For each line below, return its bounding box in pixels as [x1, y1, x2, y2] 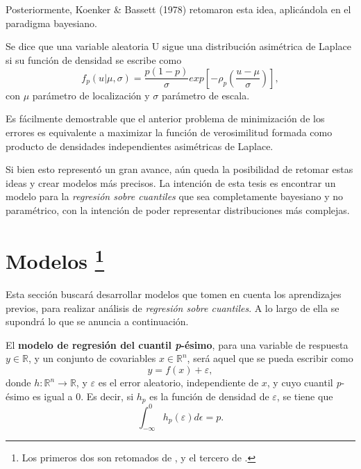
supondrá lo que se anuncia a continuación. [6, 314, 189, 329]
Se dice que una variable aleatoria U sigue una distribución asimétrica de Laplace [6, 39, 351, 54]
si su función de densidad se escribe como [6, 52, 182, 67]
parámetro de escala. [161, 88, 250, 102]
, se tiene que [276, 388, 333, 403]
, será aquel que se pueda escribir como [187, 351, 353, 365]
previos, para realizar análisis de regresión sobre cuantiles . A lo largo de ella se [6, 300, 339, 315]
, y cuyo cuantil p [267, 375, 342, 390]
